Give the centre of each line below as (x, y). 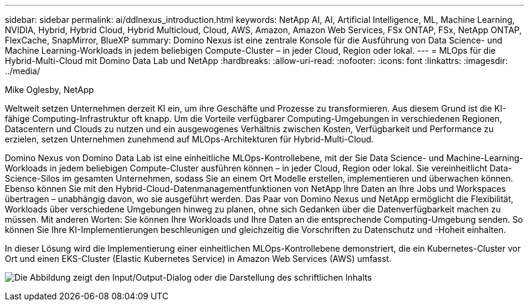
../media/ (23, 71)
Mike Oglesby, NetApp (50, 90)
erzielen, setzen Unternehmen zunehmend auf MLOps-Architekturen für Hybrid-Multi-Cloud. (189, 139)
